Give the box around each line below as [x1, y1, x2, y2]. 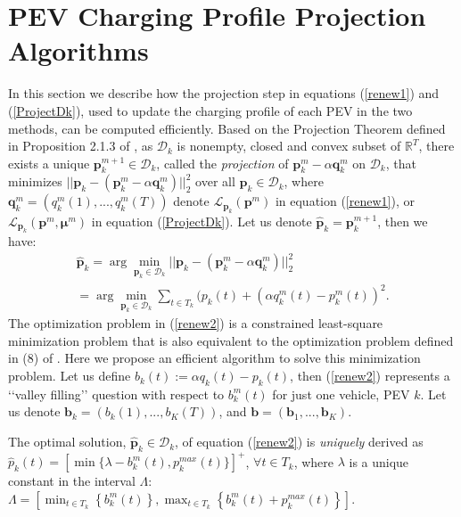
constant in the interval [8, 472, 136, 490]
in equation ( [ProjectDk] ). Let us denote [91, 211, 312, 230]
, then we [377, 211, 428, 230]
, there [418, 136, 455, 155]
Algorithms [8, 32, 149, 69]
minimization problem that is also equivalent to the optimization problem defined [8, 331, 454, 349]
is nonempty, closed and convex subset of [177, 136, 401, 155]
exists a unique [8, 153, 90, 172]
